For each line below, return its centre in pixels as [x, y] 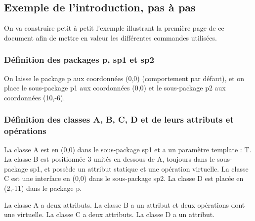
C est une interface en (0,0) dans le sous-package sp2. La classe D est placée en [124, 178]
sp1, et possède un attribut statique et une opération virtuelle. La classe [139, 168]
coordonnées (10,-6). [35, 97]
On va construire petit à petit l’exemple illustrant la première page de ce [114, 28]
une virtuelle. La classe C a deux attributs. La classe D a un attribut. [109, 214]
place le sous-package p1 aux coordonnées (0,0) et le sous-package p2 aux [115, 88]
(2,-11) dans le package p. [43, 188]
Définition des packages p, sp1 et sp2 [79, 60]
